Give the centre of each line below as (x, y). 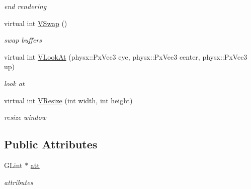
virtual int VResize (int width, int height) (68, 100)
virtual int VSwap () (36, 23)
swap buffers (23, 40)
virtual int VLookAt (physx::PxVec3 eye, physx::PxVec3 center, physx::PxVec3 (126, 56)
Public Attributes (51, 144)
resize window (25, 117)
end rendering (25, 6)
